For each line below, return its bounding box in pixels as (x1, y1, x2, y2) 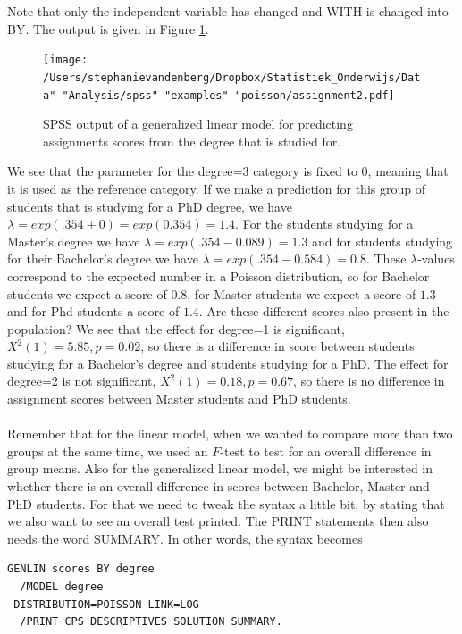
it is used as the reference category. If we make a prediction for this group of (7, 179, 425, 197)
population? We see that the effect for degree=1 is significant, (7, 319, 345, 338)
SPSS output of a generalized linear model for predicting (43, 114, 353, 133)
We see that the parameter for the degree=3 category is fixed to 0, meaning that (7, 162, 449, 180)
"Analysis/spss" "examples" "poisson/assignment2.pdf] (62, 88, 395, 102)
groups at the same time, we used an (7, 441, 208, 460)
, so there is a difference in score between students (140, 337, 415, 355)
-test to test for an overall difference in (220, 441, 432, 460)
